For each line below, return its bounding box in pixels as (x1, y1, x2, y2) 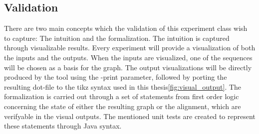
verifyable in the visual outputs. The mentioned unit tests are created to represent (4, 111, 256, 121)
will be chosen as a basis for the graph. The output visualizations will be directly (4, 62, 252, 72)
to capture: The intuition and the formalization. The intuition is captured (4, 32, 230, 43)
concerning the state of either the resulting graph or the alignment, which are (4, 101, 241, 111)
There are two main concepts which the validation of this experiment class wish (4, 23, 248, 33)
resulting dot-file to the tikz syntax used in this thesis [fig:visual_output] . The (4, 81, 242, 92)
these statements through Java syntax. (4, 121, 122, 131)
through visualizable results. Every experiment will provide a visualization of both (4, 42, 256, 53)
